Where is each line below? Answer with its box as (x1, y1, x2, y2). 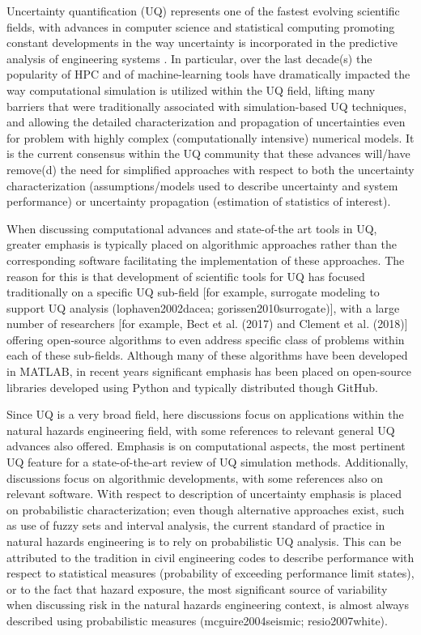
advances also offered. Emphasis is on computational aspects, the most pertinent (6, 437, 406, 454)
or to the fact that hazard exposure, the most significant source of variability (6, 580, 388, 597)
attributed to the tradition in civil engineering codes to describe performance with (6, 548, 415, 565)
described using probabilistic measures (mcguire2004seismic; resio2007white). (6, 612, 388, 629)
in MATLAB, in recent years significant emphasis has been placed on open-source (6, 363, 411, 380)
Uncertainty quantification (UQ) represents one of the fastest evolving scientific (6, 2, 400, 19)
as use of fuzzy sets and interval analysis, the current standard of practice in (6, 517, 385, 534)
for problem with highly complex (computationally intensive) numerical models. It (6, 129, 415, 146)
